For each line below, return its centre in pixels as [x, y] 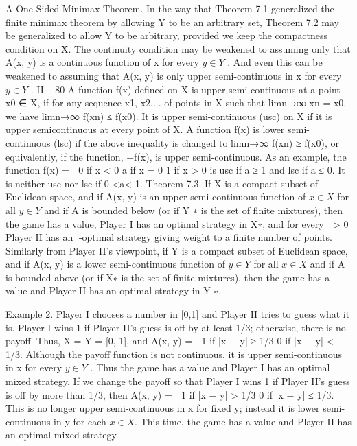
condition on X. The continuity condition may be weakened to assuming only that [178, 48]
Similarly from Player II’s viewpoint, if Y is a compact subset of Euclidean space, [177, 250]
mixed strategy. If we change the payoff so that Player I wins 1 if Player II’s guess [178, 381]
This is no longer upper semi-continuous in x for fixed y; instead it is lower [163, 408]
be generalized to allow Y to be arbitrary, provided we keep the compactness [166, 35]
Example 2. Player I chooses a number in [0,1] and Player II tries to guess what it [178, 314]
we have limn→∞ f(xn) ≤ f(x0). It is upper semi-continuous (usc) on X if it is [169, 116]
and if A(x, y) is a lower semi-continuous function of [115, 264]
